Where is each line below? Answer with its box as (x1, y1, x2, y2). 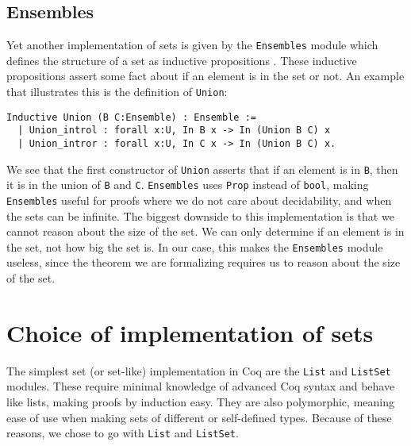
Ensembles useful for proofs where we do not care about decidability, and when (6, 191, 392, 208)
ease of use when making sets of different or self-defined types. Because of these (6, 409, 392, 425)
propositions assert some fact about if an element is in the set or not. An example (6, 67, 405, 84)
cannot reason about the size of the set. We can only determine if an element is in (6, 223, 405, 240)
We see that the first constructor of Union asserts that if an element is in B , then (6, 160, 398, 177)
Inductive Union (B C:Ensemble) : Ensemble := (6, 111, 256, 123)
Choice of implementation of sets (6, 316, 374, 348)
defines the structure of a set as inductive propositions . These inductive (6, 52, 357, 68)
